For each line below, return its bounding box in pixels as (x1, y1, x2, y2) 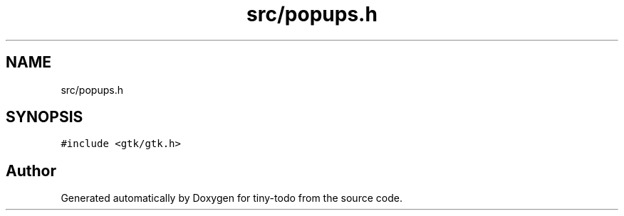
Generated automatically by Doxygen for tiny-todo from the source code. (61, 192, 402, 205)
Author (6, 161, 56, 180)
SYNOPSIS (6, 108, 83, 126)
